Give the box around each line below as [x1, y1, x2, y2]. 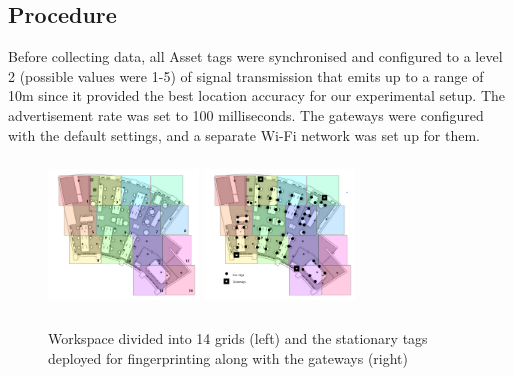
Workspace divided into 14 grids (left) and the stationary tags [48, 327, 428, 348]
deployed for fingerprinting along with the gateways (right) [48, 347, 408, 368]
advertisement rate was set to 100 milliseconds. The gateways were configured [8, 104, 484, 125]
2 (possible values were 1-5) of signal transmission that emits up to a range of [8, 65, 484, 86]
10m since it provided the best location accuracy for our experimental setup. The [8, 85, 506, 106]
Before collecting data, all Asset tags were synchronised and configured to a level [8, 46, 503, 67]
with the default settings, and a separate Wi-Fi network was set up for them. [8, 124, 481, 145]
